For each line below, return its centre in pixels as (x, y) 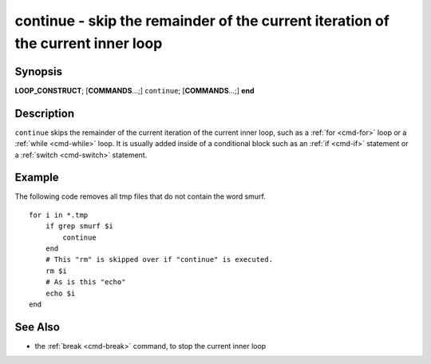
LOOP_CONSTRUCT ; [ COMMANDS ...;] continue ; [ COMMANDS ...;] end (134, 90)
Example (37, 178)
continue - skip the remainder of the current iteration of (202, 21)
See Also (37, 327)
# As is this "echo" (85, 282)
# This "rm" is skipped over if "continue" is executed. (159, 260)
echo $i (60, 293)
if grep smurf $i (79, 226)
